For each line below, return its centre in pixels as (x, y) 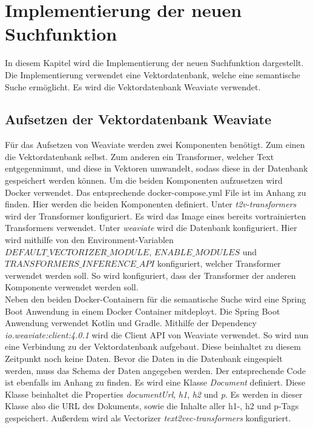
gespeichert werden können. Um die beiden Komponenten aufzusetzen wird (144, 180)
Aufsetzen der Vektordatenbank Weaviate (138, 119)
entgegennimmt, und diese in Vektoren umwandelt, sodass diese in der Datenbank (156, 168)
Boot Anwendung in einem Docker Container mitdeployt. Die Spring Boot (143, 311)
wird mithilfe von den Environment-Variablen (89, 240)
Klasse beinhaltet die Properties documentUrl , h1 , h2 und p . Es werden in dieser (154, 394)
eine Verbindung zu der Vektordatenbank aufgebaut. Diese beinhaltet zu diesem (153, 346)
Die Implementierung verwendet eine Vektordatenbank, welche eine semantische (153, 74)
